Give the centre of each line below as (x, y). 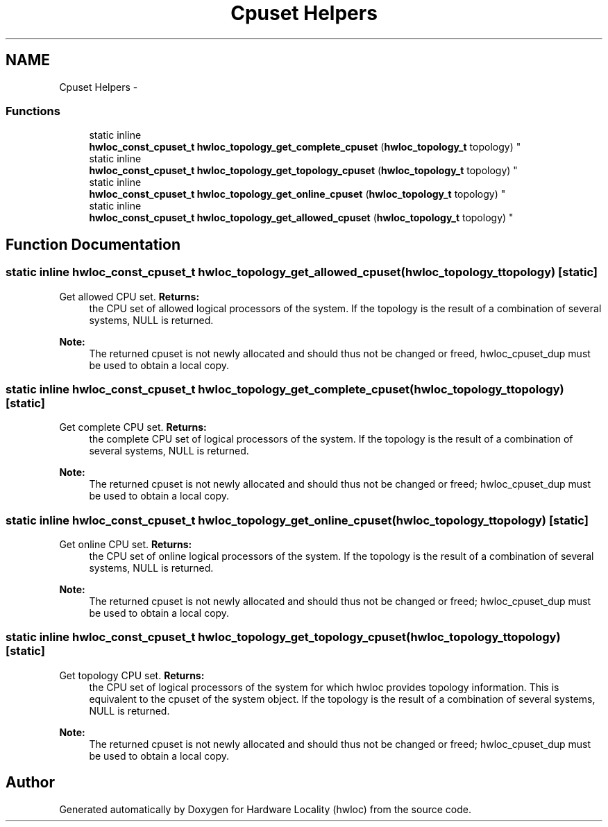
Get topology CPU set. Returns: (132, 675)
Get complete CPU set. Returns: (133, 427)
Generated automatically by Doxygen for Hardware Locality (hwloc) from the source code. (265, 809)
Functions (33, 111)
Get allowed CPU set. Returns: (129, 296)
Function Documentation (93, 244)
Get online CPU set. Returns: (126, 545)
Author (30, 783)
